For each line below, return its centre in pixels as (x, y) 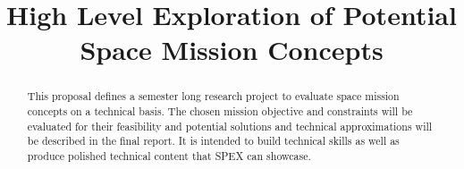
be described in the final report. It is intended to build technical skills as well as (213, 141)
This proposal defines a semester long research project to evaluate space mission (213, 96)
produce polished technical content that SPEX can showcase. (169, 155)
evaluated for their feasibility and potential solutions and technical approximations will (230, 126)
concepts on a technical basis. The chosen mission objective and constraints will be (220, 111)
